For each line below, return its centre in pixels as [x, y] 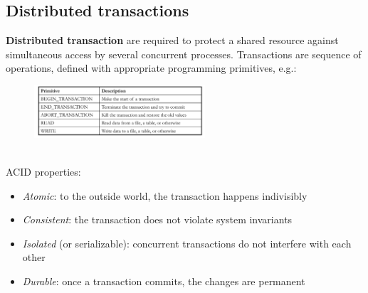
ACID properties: [43, 171]
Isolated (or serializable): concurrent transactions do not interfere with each [187, 243]
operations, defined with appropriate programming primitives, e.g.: [151, 68]
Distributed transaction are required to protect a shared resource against [172, 40]
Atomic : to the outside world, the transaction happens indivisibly [165, 195]
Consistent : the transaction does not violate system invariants [157, 219]
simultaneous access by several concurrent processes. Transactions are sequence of [184, 54]
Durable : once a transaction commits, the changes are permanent [164, 281]
